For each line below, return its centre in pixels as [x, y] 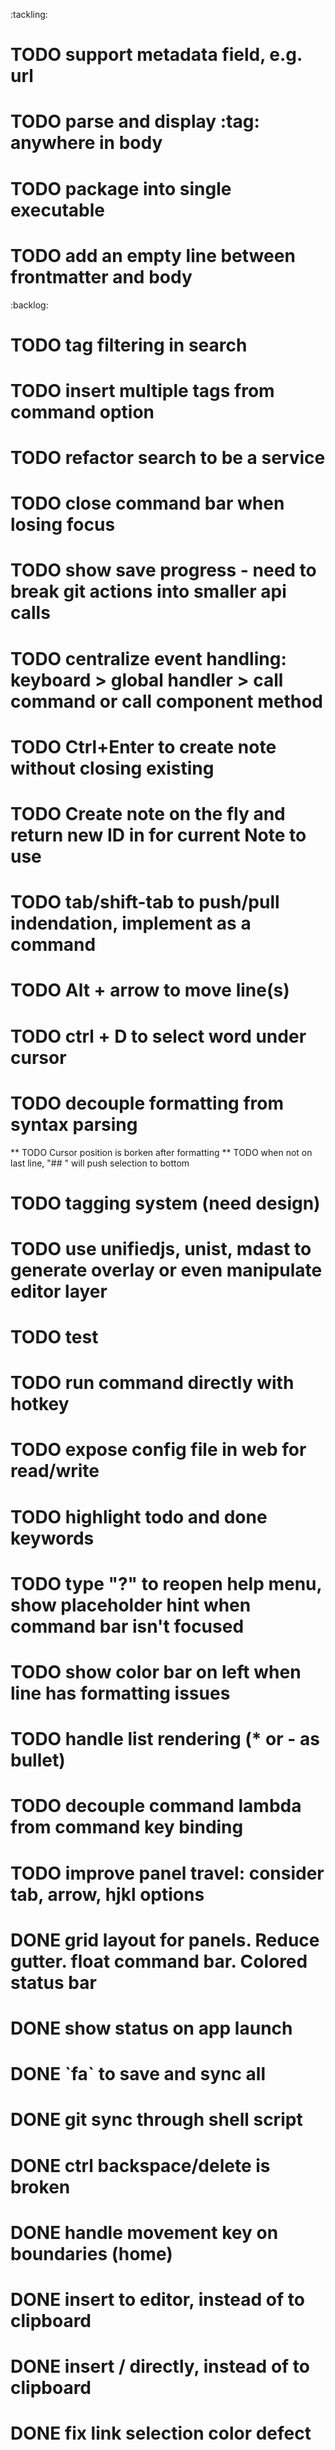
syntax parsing [74, 1124]
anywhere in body [86, 143]
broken [40, 2186]
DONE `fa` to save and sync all [138, 2074]
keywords [52, 1538]
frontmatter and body [101, 276]
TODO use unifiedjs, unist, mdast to [161, 1248]
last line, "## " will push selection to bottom [100, 1163]
